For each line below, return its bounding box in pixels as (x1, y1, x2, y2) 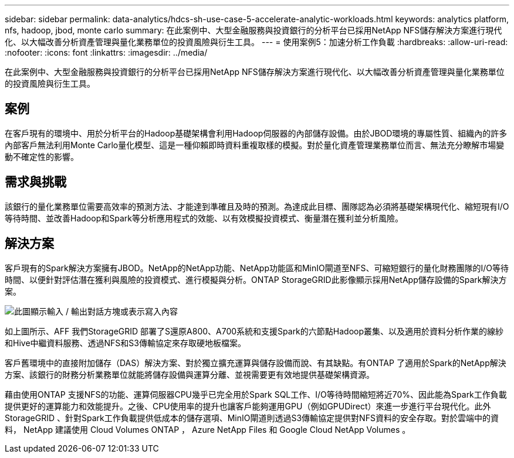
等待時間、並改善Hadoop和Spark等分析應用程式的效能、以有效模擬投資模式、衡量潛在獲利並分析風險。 (5, 213, 403, 223)
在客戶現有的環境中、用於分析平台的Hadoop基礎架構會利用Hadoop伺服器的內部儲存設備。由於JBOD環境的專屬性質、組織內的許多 (5, 128, 508, 138)
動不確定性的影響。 (5, 151, 79, 162)
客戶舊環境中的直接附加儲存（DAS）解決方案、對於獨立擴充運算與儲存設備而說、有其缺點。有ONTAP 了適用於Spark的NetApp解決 (5, 357, 506, 368)
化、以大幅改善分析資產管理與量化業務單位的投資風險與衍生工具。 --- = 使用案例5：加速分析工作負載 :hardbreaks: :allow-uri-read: (5, 37, 508, 47)
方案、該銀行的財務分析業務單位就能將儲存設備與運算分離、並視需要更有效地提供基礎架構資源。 (5, 369, 374, 380)
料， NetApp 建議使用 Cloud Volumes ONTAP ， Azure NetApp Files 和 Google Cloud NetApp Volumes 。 (5, 424, 411, 435)
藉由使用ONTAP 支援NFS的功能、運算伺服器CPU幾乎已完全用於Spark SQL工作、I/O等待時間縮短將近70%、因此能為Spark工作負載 (5, 389, 507, 399)
